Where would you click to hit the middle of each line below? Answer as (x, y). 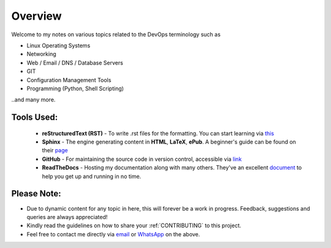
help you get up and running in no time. (92, 176)
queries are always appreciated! (67, 217)
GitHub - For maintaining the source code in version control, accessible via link (142, 159)
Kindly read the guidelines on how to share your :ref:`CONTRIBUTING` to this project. (134, 226)
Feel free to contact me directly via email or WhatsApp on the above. (113, 234)
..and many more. (33, 100)
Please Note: (36, 194)
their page (55, 150)
